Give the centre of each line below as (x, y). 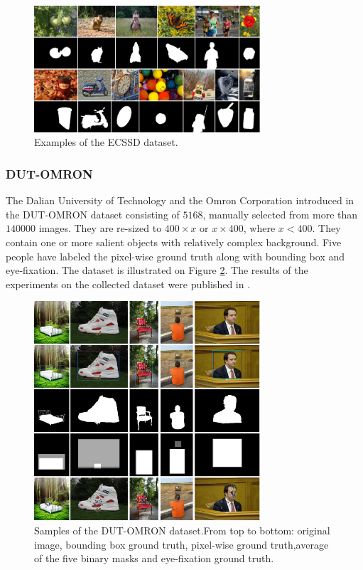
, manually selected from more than (280, 214)
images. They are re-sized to (100, 228)
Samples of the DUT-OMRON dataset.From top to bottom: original (182, 530)
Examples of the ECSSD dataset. (106, 142)
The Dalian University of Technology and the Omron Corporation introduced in (180, 200)
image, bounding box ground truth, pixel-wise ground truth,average (181, 544)
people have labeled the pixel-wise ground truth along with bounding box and (175, 256)
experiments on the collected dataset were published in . (128, 284)
